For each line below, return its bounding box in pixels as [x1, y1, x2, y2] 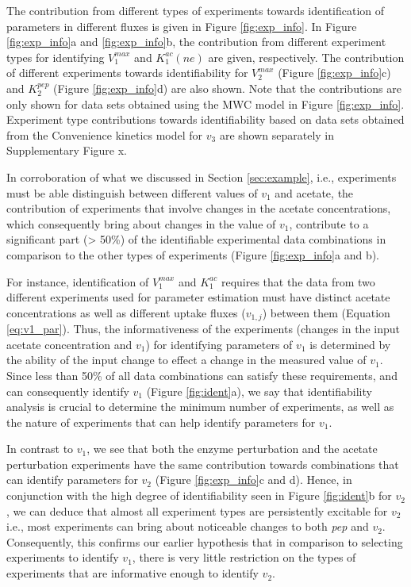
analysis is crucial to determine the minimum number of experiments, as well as [6, 398, 394, 415]
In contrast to [6, 440, 74, 457]
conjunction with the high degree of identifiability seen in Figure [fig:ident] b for [6, 487, 392, 504]
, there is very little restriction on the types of [132, 549, 356, 566]
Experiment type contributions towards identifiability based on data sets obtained [6, 111, 405, 128]
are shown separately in [219, 126, 335, 143]
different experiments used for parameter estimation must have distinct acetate [6, 289, 390, 305]
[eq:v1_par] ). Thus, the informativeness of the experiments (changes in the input [6, 320, 400, 337]
